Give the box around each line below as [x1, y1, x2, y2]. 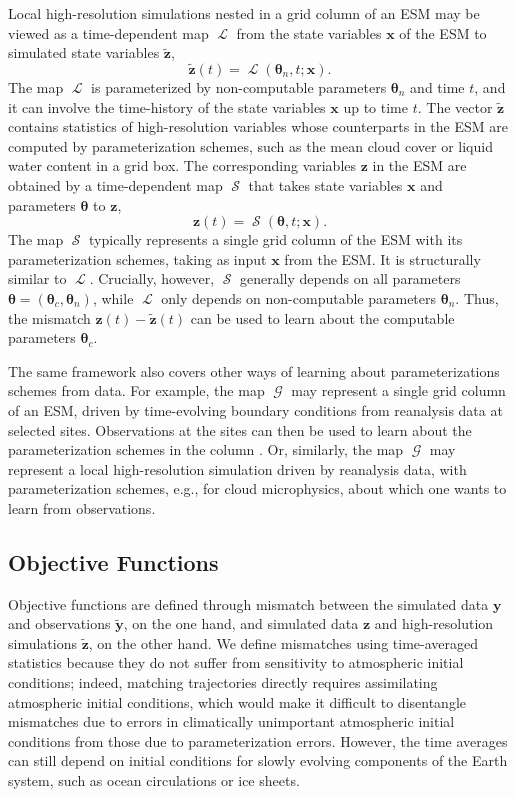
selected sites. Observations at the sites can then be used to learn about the [8, 419, 472, 440]
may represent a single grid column [291, 380, 506, 401]
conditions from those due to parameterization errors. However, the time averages [8, 730, 508, 751]
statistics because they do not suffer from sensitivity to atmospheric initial [8, 652, 464, 673]
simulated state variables [8, 42, 160, 63]
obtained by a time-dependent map [8, 174, 223, 195]
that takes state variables [248, 174, 403, 195]
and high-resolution [374, 613, 494, 634]
